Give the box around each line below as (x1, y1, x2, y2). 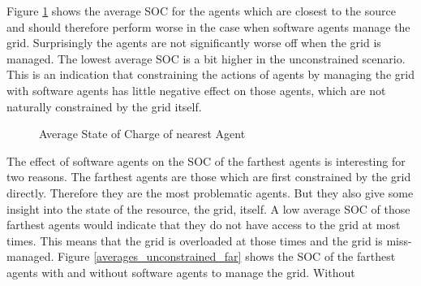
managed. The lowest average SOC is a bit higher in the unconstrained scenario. (6, 50, 406, 67)
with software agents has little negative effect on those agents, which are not (6, 81, 386, 98)
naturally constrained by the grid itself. (6, 97, 202, 115)
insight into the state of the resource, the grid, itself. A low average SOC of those (6, 200, 410, 217)
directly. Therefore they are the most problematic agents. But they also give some (6, 184, 414, 201)
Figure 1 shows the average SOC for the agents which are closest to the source (6, 2, 396, 19)
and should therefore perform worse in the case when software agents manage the (6, 18, 410, 35)
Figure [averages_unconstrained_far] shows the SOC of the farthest (57, 248, 396, 265)
